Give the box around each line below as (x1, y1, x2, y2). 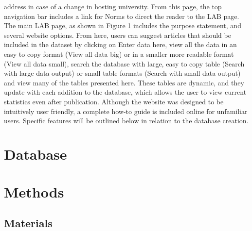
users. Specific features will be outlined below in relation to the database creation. (4, 115, 249, 126)
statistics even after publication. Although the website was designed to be (4, 96, 224, 106)
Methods (4, 182, 64, 202)
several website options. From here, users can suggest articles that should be (4, 30, 231, 40)
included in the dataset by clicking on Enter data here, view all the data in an (4, 39, 237, 49)
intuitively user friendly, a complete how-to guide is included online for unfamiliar (4, 106, 248, 116)
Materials (4, 215, 53, 230)
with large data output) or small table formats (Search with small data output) (4, 68, 241, 78)
